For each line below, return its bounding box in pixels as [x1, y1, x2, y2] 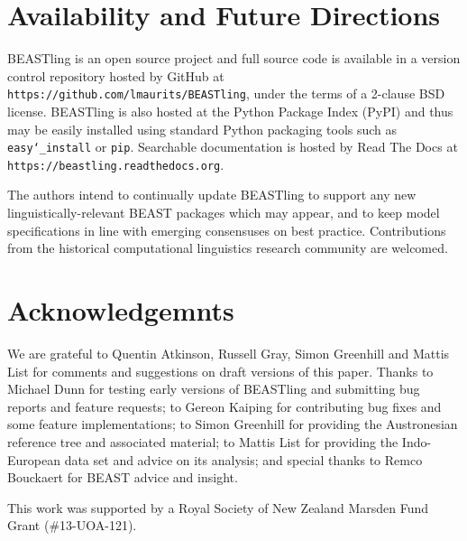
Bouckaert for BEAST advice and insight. [7, 468, 238, 487]
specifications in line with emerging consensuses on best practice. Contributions [7, 220, 446, 239]
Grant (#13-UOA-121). [7, 516, 137, 535]
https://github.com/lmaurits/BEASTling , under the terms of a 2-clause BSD [7, 84, 445, 103]
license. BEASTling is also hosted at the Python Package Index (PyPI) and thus [7, 101, 453, 120]
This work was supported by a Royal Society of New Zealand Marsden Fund [7, 498, 429, 517]
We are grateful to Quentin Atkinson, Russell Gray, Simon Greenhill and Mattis [7, 343, 450, 362]
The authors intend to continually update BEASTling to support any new [7, 185, 417, 204]
